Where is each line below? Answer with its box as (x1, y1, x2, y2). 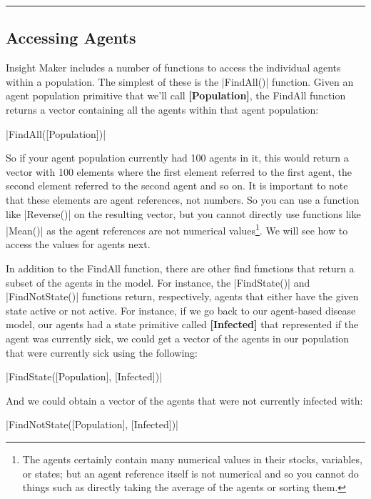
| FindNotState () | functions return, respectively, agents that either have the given (6, 289, 359, 304)
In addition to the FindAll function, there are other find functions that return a (6, 260, 355, 275)
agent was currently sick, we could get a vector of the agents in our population (6, 330, 350, 345)
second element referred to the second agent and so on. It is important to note (6, 178, 348, 193)
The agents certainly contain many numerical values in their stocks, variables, (22, 451, 362, 466)
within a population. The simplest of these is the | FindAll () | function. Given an (6, 74, 354, 89)
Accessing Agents (6, 26, 136, 49)
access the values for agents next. (6, 237, 151, 252)
